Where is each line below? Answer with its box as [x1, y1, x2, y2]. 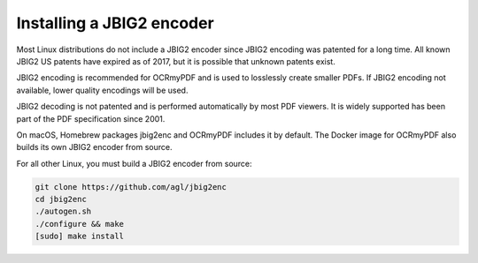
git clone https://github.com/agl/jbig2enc [35, 182, 227, 192]
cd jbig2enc [35, 194, 88, 205]
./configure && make [35, 219, 124, 229]
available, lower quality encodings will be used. [16, 85, 189, 95]
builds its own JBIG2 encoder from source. [16, 142, 173, 153]
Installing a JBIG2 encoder [16, 13, 214, 33]
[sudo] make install [35, 231, 124, 242]
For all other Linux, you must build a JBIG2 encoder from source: [16, 158, 252, 169]
